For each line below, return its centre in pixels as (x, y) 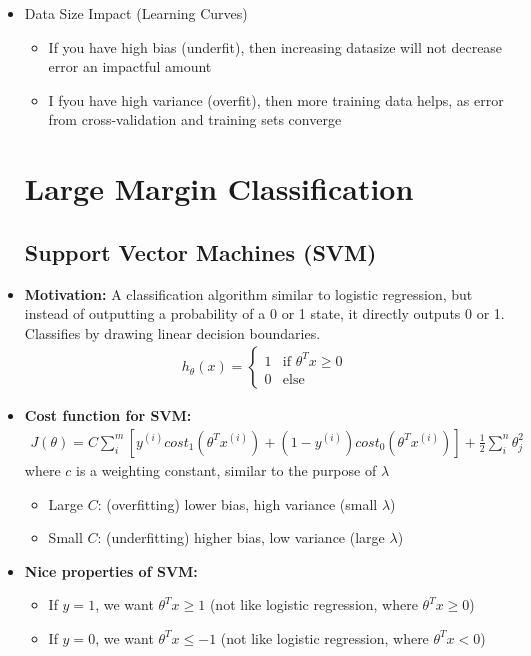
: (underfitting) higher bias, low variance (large (241, 537)
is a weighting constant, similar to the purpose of (226, 469)
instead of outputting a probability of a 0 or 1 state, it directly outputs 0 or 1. (264, 313)
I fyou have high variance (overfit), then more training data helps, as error (276, 99)
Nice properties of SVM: (111, 570)
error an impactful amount (130, 66)
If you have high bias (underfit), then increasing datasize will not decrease (275, 46)
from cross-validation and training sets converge (195, 119)
